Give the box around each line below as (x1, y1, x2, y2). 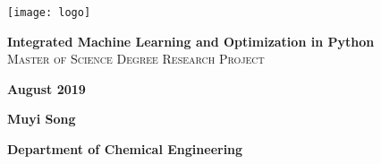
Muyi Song (7, 109, 76, 128)
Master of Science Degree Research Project (7, 49, 265, 68)
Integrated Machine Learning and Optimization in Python (7, 31, 375, 50)
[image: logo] (7, 6, 91, 19)
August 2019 (7, 79, 86, 98)
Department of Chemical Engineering (7, 140, 243, 159)
